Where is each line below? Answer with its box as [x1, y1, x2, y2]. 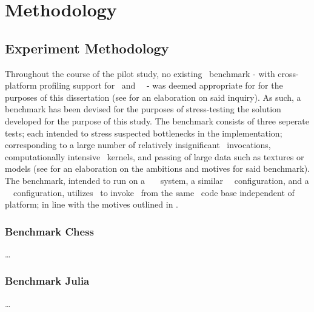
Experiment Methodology [5, 38, 169, 57]
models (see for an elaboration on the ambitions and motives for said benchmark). [5, 162, 310, 175]
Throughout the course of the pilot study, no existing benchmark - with [5, 67, 275, 80]
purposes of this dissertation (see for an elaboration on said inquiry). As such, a [5, 90, 301, 103]
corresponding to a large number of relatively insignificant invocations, [5, 138, 271, 151]
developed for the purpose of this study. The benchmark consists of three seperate [5, 114, 310, 127]
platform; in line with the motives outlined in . [5, 198, 178, 211]
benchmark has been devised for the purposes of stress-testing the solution [5, 103, 281, 115]
